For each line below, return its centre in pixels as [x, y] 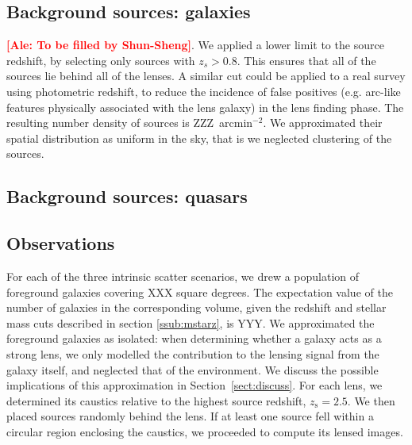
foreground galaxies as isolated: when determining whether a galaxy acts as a [194, 338]
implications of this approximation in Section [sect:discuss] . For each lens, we [194, 385]
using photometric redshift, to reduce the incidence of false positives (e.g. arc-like [204, 91]
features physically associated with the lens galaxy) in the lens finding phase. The [205, 107]
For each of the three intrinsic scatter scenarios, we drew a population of [183, 276]
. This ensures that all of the [306, 60]
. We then [371, 400]
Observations [61, 243]
